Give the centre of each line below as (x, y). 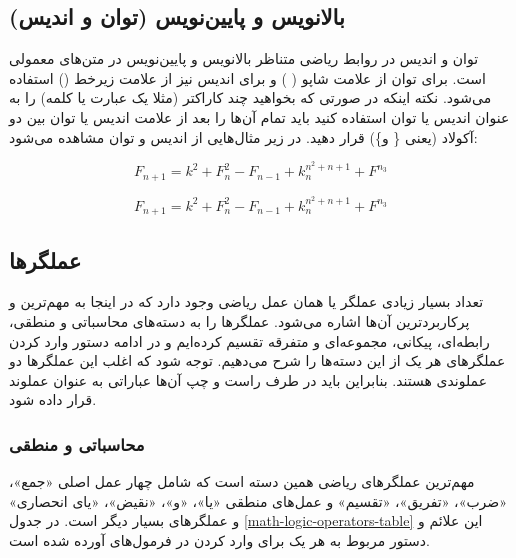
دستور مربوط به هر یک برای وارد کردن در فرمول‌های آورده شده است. (219, 539)
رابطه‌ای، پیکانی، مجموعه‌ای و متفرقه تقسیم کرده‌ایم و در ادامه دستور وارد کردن (249, 340)
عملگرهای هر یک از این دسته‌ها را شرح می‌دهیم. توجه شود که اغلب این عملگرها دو (257, 360)
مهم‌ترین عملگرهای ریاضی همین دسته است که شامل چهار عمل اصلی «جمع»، (242, 481)
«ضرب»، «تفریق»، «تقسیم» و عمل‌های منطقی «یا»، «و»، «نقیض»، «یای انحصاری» (258, 500)
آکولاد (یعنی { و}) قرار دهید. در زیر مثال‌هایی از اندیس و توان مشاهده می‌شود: (243, 136)
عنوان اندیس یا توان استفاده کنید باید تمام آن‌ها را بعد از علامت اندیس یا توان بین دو (259, 116)
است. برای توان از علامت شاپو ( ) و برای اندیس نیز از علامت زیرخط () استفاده (247, 77)
